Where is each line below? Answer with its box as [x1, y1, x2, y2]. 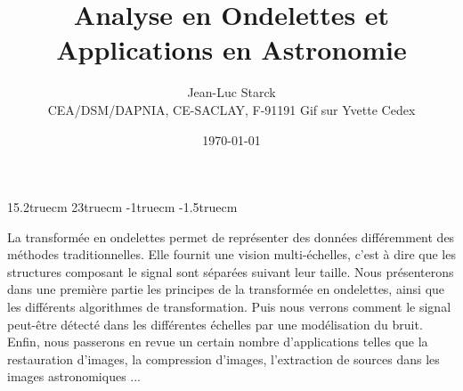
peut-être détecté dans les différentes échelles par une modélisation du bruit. [7, 314, 423, 333]
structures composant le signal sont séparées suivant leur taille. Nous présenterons [7, 262, 454, 281]
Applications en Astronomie [56, 31, 407, 68]
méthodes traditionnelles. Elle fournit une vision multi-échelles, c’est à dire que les [7, 245, 456, 264]
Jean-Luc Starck [187, 83, 276, 102]
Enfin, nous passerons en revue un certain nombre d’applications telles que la [7, 332, 428, 351]
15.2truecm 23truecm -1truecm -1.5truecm [7, 198, 238, 216]
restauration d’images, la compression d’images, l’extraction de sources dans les [7, 349, 440, 368]
